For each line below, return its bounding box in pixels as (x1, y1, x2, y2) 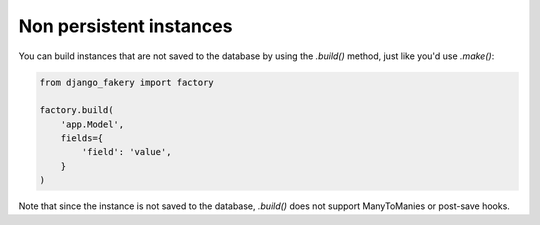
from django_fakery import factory (39, 76, 214, 88)
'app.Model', (60, 118, 125, 130)
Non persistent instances (18, 15, 233, 37)
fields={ (60, 133, 104, 144)
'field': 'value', (81, 146, 172, 158)
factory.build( (39, 105, 114, 116)
